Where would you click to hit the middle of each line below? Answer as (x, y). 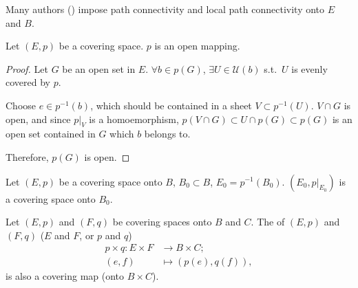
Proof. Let (27, 68)
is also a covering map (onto (65, 276)
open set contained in (51, 134)
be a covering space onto (110, 181)
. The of (268, 222)
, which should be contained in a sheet (171, 105)
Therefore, (27, 156)
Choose (21, 105)
